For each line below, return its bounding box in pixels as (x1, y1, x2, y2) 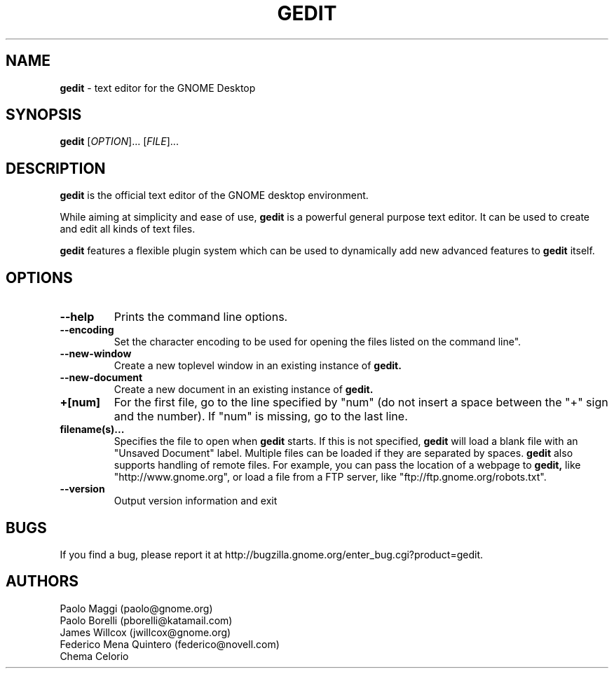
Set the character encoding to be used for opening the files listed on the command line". (114, 336, 521, 348)
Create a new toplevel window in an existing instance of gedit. (114, 359, 402, 372)
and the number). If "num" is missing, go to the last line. (114, 409, 408, 424)
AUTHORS (6, 572, 79, 591)
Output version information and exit (114, 495, 278, 507)
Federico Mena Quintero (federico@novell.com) (60, 638, 280, 650)
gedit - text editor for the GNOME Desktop (60, 81, 256, 94)
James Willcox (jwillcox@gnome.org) (60, 626, 231, 638)
